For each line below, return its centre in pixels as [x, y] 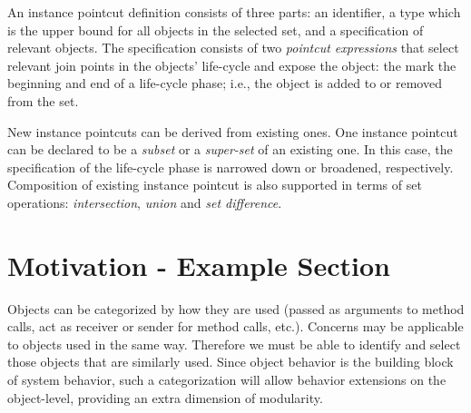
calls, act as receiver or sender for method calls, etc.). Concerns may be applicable [235, 326]
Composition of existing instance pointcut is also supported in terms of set [215, 185]
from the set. [43, 100]
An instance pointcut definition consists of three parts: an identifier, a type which [234, 12]
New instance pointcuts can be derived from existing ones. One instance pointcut [233, 131]
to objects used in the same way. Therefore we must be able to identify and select [234, 344]
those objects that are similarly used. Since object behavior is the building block [231, 362]
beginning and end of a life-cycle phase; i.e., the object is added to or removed [225, 83]
